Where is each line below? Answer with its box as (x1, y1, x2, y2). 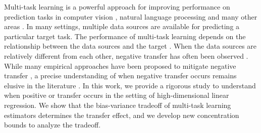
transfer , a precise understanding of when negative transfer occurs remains (4, 70, 237, 81)
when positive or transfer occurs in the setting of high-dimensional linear (4, 90, 229, 100)
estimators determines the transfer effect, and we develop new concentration (4, 109, 239, 120)
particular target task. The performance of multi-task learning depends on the (4, 31, 246, 41)
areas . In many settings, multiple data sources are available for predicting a (4, 21, 240, 32)
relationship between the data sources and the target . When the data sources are (4, 41, 256, 51)
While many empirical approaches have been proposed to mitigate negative (4, 60, 236, 71)
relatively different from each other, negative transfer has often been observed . (4, 50, 248, 61)
